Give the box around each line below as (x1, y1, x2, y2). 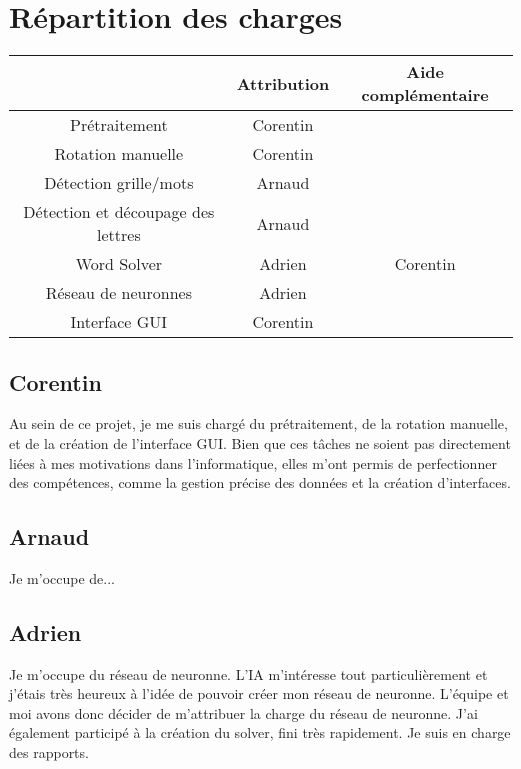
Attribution (236, 71, 330, 95)
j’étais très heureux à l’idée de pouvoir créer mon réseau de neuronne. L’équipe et (9, 683, 509, 704)
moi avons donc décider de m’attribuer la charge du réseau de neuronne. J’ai (9, 702, 478, 723)
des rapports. (9, 742, 89, 763)
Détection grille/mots (44, 171, 194, 195)
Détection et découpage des (23, 200, 215, 224)
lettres (97, 223, 141, 247)
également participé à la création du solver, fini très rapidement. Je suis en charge (9, 722, 511, 743)
